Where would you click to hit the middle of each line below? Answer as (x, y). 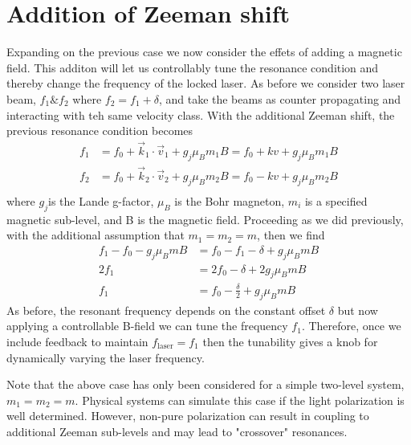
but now (358, 310)
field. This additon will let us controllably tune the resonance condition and (193, 67)
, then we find (291, 235)
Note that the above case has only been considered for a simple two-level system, (205, 384)
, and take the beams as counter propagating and (280, 98)
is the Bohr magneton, (230, 200)
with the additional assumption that (96, 235)
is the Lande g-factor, (101, 200)
